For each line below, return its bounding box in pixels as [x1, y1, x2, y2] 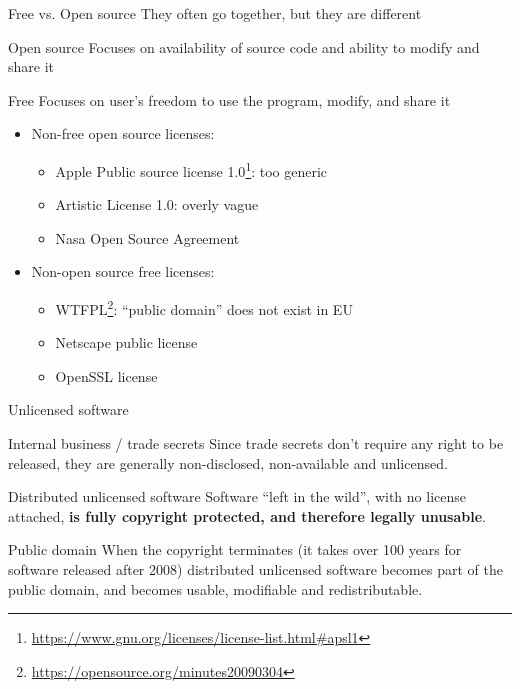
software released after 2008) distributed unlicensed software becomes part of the [8, 559, 503, 579]
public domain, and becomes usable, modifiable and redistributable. [8, 578, 423, 599]
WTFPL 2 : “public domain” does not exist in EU [55, 296, 353, 319]
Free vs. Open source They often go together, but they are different [8, 3, 422, 23]
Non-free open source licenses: [31, 123, 215, 144]
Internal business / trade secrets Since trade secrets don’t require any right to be [8, 433, 504, 454]
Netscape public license [55, 332, 198, 353]
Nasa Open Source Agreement [55, 227, 240, 248]
